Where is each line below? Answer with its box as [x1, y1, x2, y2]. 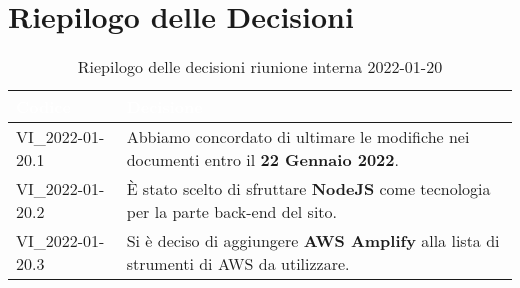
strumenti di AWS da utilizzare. [126, 252, 350, 276]
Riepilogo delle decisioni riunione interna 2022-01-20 [77, 55, 443, 79]
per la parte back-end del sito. [126, 200, 338, 224]
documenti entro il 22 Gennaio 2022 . [126, 148, 399, 172]
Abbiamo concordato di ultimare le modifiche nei [126, 125, 470, 149]
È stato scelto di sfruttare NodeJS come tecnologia [126, 177, 491, 201]
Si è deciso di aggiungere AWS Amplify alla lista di [126, 229, 500, 253]
